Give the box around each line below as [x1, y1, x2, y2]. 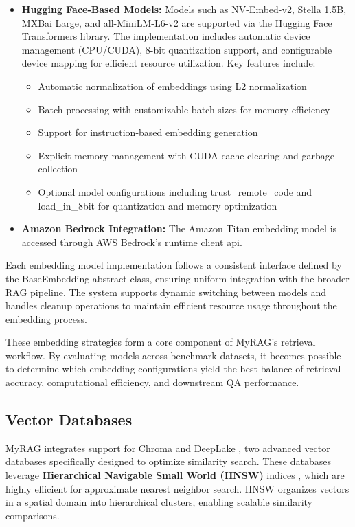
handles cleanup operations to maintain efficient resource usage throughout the [5, 298, 337, 313]
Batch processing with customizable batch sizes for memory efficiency [38, 102, 330, 116]
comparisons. [5, 508, 60, 522]
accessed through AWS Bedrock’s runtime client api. [21, 234, 242, 249]
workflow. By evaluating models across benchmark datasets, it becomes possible [5, 348, 341, 362]
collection [38, 161, 78, 176]
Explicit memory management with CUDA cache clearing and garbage [38, 148, 334, 162]
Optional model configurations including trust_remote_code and [38, 184, 312, 199]
